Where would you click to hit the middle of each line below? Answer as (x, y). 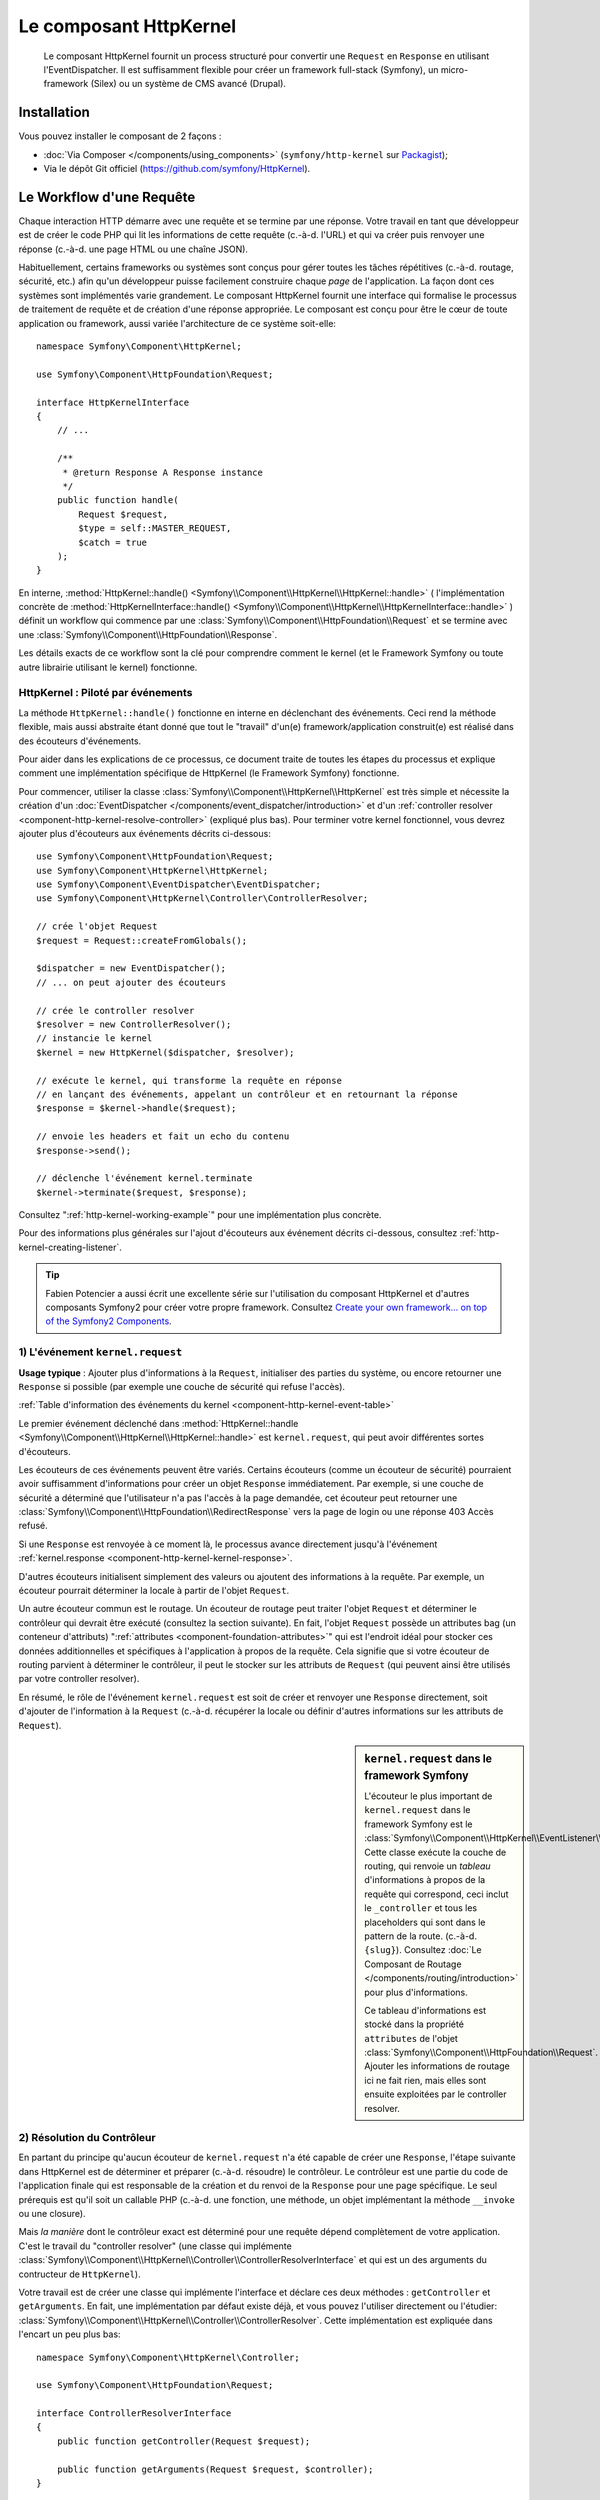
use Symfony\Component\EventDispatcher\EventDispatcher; (179, 884)
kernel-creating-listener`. (70, 1247)
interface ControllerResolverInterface (134, 2413)
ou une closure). (52, 2213)
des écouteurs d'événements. (80, 741)
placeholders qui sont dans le (425, 1922)
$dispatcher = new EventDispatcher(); (131, 968)
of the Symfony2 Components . (108, 1321)
